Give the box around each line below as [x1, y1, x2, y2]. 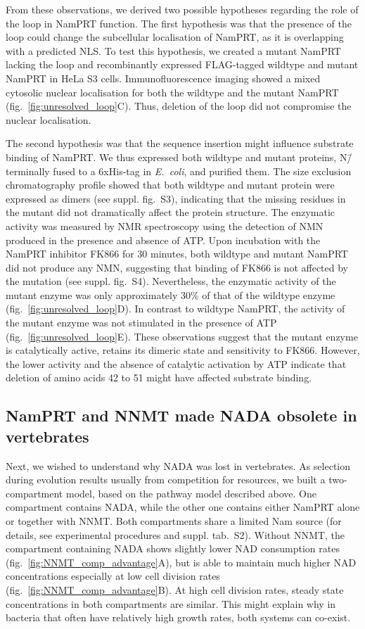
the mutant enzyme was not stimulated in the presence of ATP [6, 315, 277, 330]
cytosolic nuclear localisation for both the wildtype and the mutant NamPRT [6, 84, 339, 99]
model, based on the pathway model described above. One [65, 485, 316, 500]
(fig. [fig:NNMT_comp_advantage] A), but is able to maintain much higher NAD [6, 554, 357, 569]
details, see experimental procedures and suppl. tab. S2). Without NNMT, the [6, 527, 345, 542]
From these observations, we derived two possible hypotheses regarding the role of [6, 2, 359, 16]
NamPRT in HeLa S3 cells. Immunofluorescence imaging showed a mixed [6, 70, 321, 85]
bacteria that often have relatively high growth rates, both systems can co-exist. [6, 610, 351, 625]
